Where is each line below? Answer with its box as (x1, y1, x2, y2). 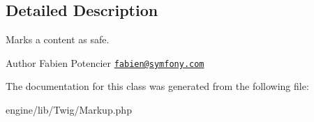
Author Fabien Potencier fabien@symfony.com (6, 55, 204, 70)
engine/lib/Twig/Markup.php (6, 102, 132, 117)
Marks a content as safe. (6, 32, 110, 47)
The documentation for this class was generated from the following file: (6, 79, 309, 93)
